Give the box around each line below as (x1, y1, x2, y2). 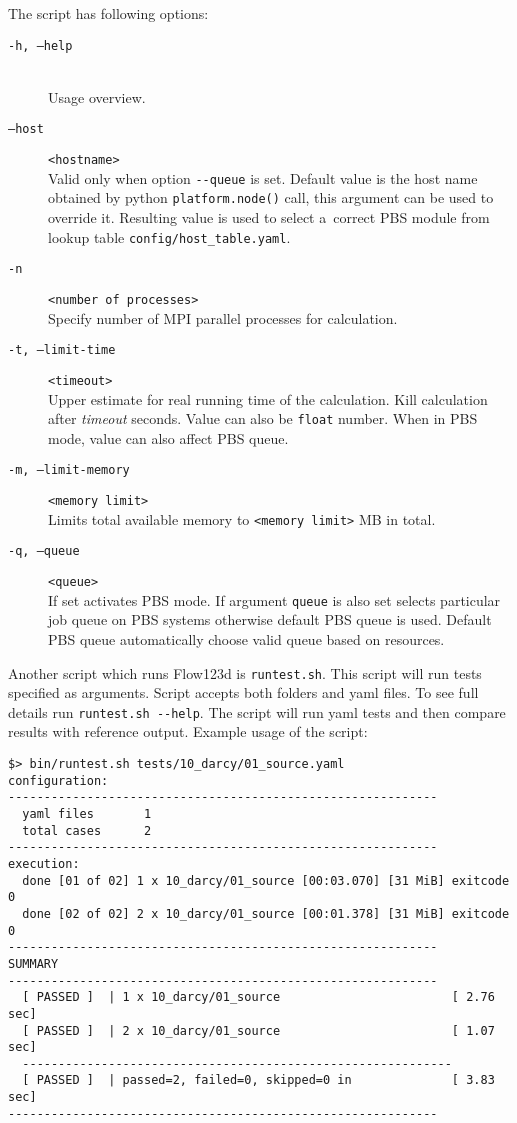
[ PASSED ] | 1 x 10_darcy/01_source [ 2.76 (22, 990, 495, 1005)
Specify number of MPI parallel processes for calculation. (48, 307, 398, 328)
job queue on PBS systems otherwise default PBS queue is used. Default (48, 609, 492, 630)
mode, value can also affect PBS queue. (48, 427, 289, 448)
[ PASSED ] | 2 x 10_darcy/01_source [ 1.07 (22, 1023, 495, 1038)
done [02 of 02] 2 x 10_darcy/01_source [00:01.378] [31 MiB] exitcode (22, 906, 510, 921)
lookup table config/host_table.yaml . (48, 226, 291, 247)
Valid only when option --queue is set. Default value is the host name (48, 167, 478, 188)
